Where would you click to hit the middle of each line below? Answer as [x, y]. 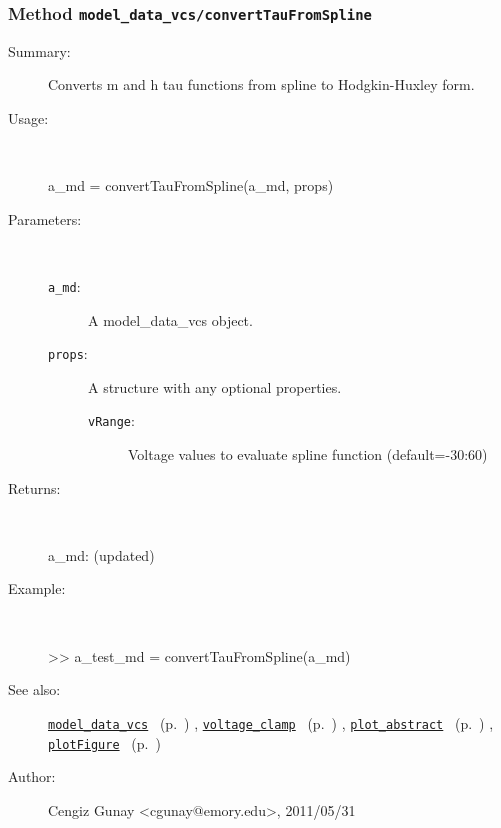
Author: [32, 776]
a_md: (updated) [101, 554]
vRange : [111, 420]
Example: [37, 588]
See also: [34, 689]
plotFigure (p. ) [104, 742]
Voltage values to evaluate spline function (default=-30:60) [308, 454]
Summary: [39, 50]
